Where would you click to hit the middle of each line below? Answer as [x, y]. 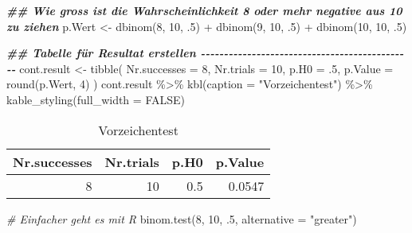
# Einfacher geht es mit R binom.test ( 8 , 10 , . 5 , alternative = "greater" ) [182, 218]
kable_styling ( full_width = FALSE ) [96, 99]
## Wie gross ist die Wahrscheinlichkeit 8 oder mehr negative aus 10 [204, 10]
